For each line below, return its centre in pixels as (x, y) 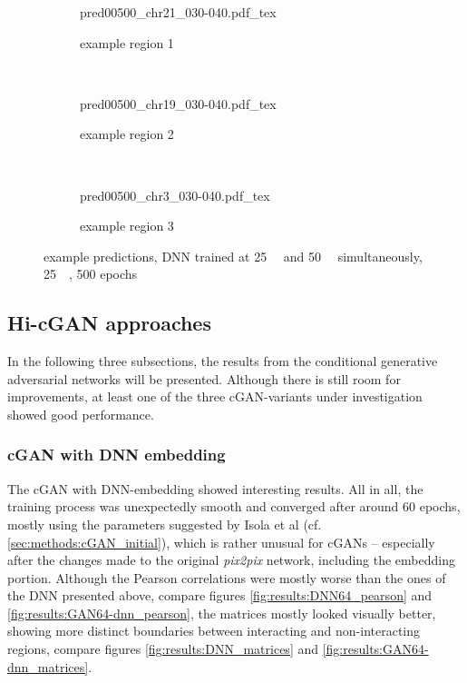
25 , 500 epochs (91, 274)
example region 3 (127, 226)
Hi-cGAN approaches (109, 323)
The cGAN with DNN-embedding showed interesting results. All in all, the (215, 488)
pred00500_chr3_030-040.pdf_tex (175, 195)
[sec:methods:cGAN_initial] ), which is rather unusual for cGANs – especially (221, 542)
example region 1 (127, 42)
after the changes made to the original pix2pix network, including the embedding (231, 560)
